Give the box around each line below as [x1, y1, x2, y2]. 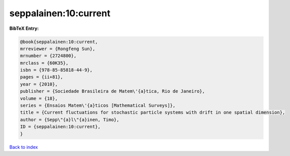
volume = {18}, [20, 95, 58, 101]
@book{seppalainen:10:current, [20, 38, 99, 45]
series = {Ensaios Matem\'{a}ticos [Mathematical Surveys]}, [20, 103, 176, 108]
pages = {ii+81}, [20, 74, 63, 80]
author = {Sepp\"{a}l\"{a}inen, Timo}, [20, 116, 119, 123]
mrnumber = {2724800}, [20, 53, 77, 59]
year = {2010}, [20, 81, 58, 87]
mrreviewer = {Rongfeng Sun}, [20, 46, 95, 52]
